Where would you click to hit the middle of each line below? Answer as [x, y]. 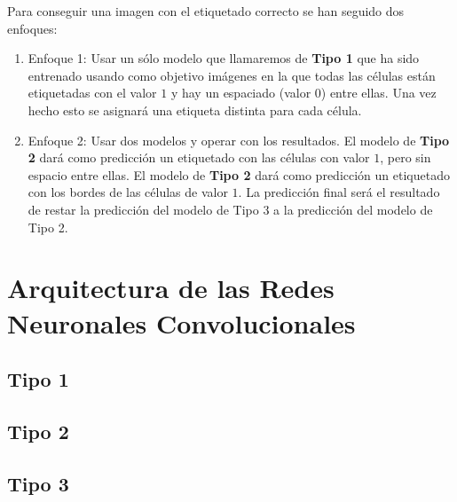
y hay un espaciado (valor [241, 93]
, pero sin [406, 157]
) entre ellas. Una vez [378, 93]
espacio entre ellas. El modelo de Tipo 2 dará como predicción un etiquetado [239, 174]
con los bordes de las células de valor [128, 192]
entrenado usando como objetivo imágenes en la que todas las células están [232, 75]
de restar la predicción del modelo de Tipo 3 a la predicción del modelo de [230, 209]
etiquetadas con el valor [92, 93]
